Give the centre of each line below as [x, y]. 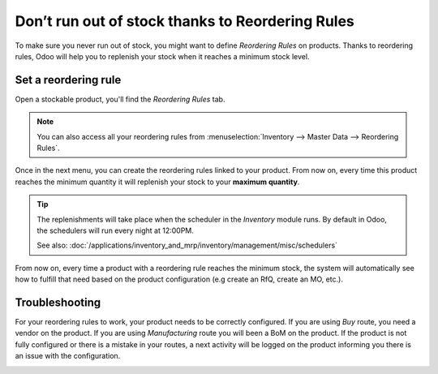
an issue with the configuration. [68, 356]
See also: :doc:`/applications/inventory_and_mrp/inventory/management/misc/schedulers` [187, 245]
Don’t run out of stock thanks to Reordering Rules [185, 21]
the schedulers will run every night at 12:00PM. [116, 230]
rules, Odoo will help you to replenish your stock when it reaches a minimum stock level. [162, 56]
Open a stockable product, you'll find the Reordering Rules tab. [120, 99]
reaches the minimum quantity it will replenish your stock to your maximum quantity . [157, 182]
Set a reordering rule [68, 80]
